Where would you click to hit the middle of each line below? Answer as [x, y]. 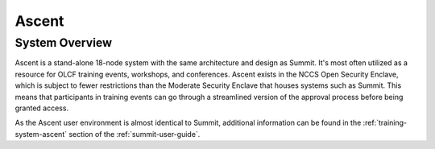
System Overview [64, 43]
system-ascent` [41, 134]
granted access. [41, 108]
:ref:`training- [385, 123]
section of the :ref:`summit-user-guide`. [135, 134]
